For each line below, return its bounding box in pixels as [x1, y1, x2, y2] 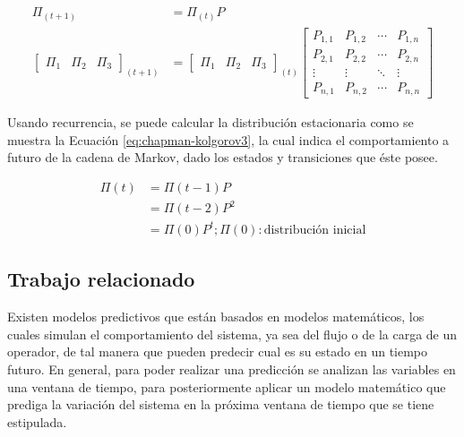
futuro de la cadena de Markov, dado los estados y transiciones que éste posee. [7, 148, 438, 167]
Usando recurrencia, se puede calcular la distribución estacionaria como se [7, 113, 414, 132]
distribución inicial [263, 223, 366, 236]
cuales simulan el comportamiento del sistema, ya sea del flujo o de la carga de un [7, 324, 458, 343]
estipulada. [7, 412, 67, 431]
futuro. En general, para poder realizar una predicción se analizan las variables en [7, 359, 456, 378]
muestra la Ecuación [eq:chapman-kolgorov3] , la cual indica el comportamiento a [7, 130, 450, 149]
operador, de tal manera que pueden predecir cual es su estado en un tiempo [7, 342, 428, 361]
